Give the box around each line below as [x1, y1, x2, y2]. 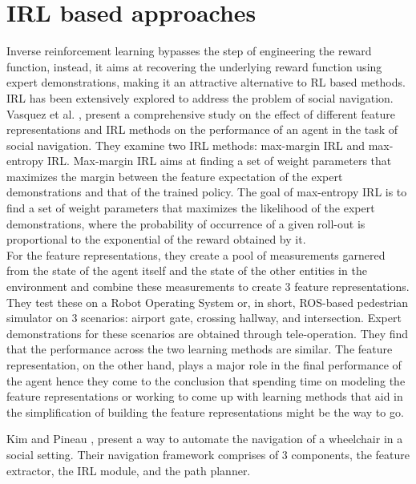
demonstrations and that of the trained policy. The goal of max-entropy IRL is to [6, 184, 407, 200]
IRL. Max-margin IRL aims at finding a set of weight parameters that [46, 152, 392, 169]
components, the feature [291, 446, 410, 462]
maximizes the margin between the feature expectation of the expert [6, 167, 343, 184]
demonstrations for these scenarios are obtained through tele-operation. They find [6, 325, 409, 341]
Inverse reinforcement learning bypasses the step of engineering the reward [6, 42, 372, 59]
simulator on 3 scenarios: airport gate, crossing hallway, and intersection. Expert [6, 309, 402, 326]
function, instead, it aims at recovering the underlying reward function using [6, 58, 382, 75]
